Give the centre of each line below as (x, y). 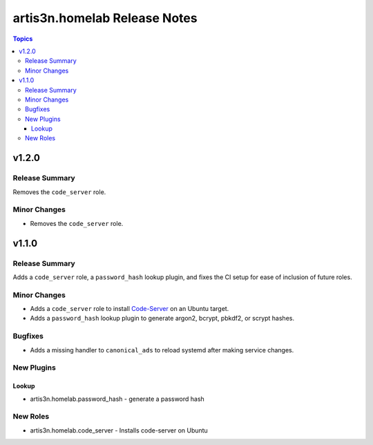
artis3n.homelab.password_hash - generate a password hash (117, 399)
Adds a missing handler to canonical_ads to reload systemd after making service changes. (162, 350)
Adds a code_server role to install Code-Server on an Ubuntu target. (130, 309)
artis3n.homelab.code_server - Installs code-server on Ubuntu (119, 430)
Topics (23, 39)
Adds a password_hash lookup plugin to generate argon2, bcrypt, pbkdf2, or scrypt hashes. (162, 319)
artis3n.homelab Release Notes (105, 18)
